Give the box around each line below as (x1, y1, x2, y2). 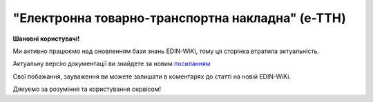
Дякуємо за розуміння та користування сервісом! (12, 85, 162, 93)
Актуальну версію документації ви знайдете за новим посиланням (12, 59, 211, 68)
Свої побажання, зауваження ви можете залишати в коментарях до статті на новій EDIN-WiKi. (12, 72, 291, 81)
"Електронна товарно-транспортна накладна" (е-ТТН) (12, 10, 347, 25)
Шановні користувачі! (12, 34, 80, 43)
